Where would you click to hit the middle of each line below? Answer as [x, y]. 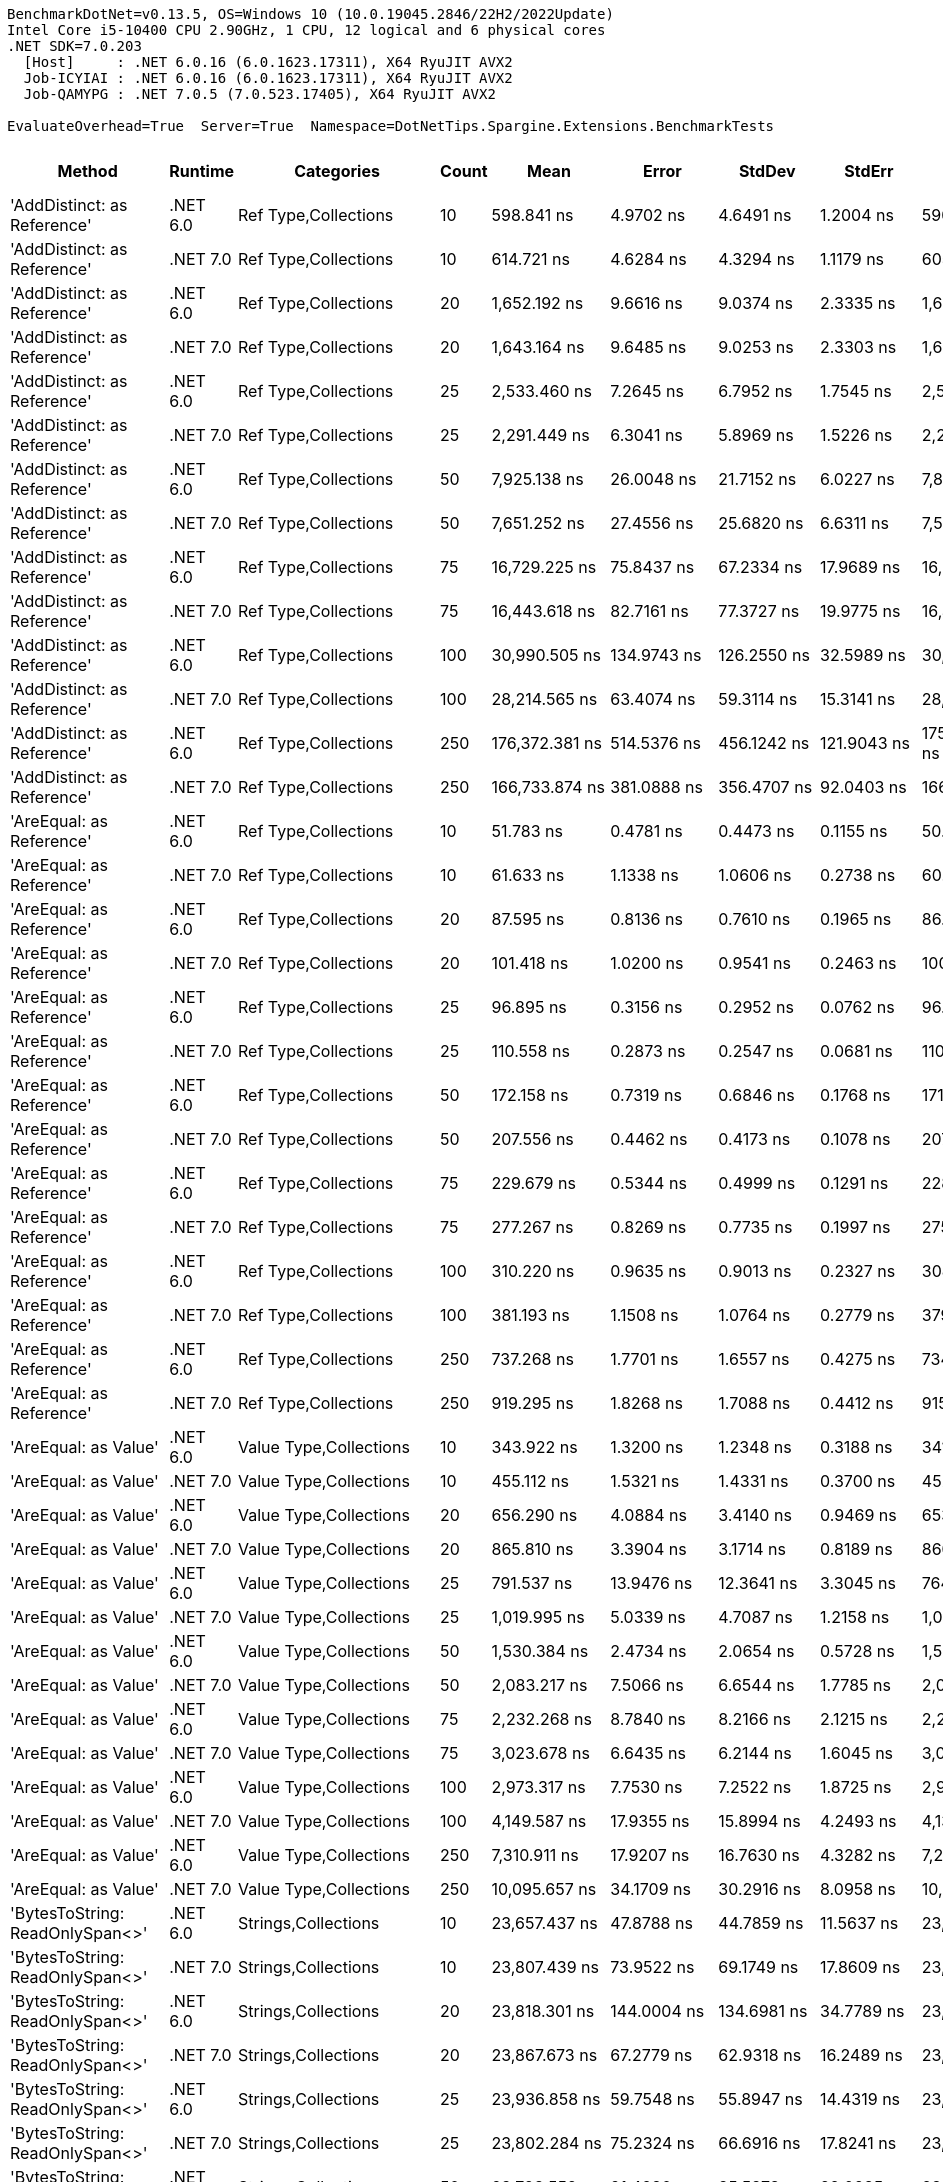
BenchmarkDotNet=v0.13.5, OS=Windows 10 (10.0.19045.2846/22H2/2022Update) [310, 14]
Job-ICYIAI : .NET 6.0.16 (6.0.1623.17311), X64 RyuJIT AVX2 [268, 78]
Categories [337, 171]
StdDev [767, 171]
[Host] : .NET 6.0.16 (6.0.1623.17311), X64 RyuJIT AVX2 [268, 62]
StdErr [869, 171]
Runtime [202, 171]
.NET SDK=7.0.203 [74, 46]
